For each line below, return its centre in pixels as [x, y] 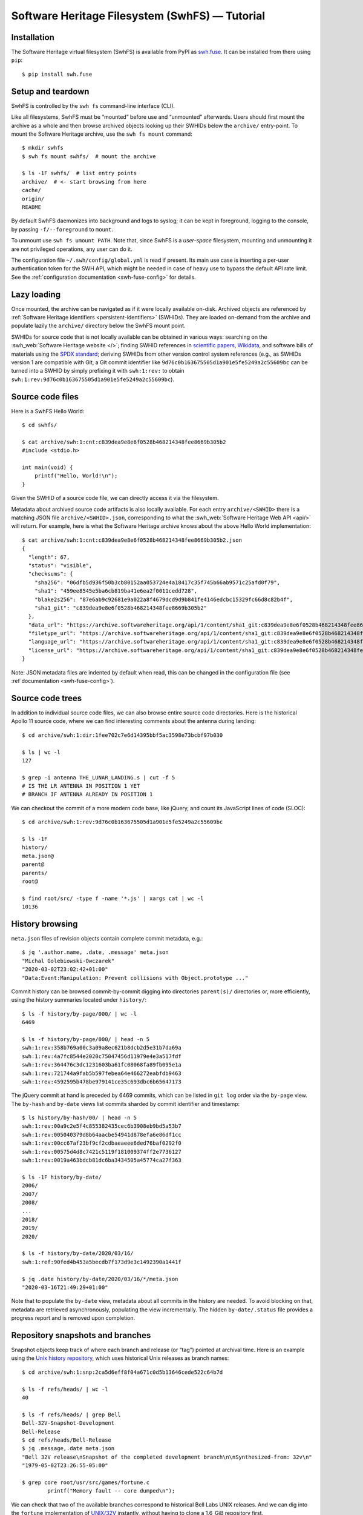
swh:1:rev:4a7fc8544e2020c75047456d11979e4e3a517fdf [102, 1056]
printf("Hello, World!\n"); [76, 476]
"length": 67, [49, 557]
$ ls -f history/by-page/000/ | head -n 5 [86, 1039]
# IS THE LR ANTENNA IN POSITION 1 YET [81, 786]
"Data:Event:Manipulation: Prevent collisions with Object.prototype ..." [135, 978]
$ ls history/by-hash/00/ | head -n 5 [80, 1118]
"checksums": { [51, 574]
